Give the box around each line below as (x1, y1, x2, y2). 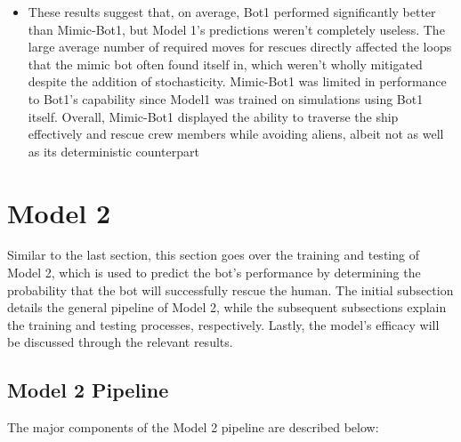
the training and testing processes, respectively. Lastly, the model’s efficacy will (7, 315, 440, 334)
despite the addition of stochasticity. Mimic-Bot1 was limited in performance (28, 72, 447, 91)
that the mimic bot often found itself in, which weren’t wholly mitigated (28, 54, 423, 73)
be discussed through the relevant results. (7, 333, 233, 351)
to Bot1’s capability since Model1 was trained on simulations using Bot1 (28, 89, 424, 108)
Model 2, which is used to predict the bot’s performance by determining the (7, 263, 421, 282)
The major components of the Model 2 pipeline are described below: (7, 418, 379, 437)
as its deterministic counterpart (28, 141, 199, 160)
